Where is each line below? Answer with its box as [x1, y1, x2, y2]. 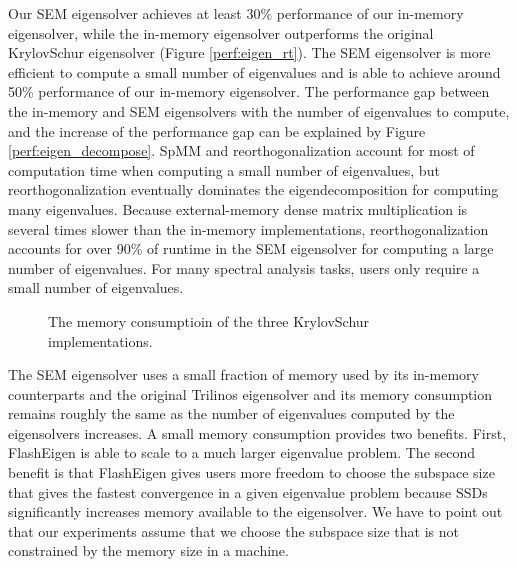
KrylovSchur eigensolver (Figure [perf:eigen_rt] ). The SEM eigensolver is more [8, 42, 491, 63]
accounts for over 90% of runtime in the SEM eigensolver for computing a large [8, 238, 494, 259]
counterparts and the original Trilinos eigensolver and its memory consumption [8, 383, 493, 404]
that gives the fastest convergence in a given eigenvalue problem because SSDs [8, 481, 488, 502]
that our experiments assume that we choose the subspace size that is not [8, 520, 459, 541]
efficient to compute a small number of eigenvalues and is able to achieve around [8, 61, 501, 82]
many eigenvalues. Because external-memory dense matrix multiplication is [8, 198, 468, 219]
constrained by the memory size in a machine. [8, 540, 289, 561]
